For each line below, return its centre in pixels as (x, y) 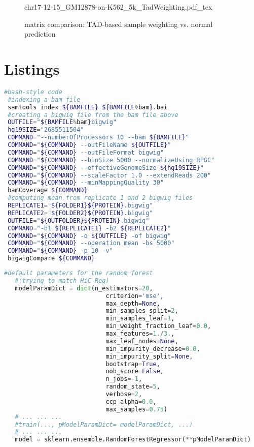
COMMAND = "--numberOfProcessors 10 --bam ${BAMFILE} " (99, 138)
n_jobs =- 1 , (124, 379)
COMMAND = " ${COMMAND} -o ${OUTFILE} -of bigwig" (89, 236)
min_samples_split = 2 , (142, 311)
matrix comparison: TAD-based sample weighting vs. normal (119, 24)
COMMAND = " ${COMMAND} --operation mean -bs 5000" (91, 243)
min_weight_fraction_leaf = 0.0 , (158, 326)
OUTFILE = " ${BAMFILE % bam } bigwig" (62, 122)
